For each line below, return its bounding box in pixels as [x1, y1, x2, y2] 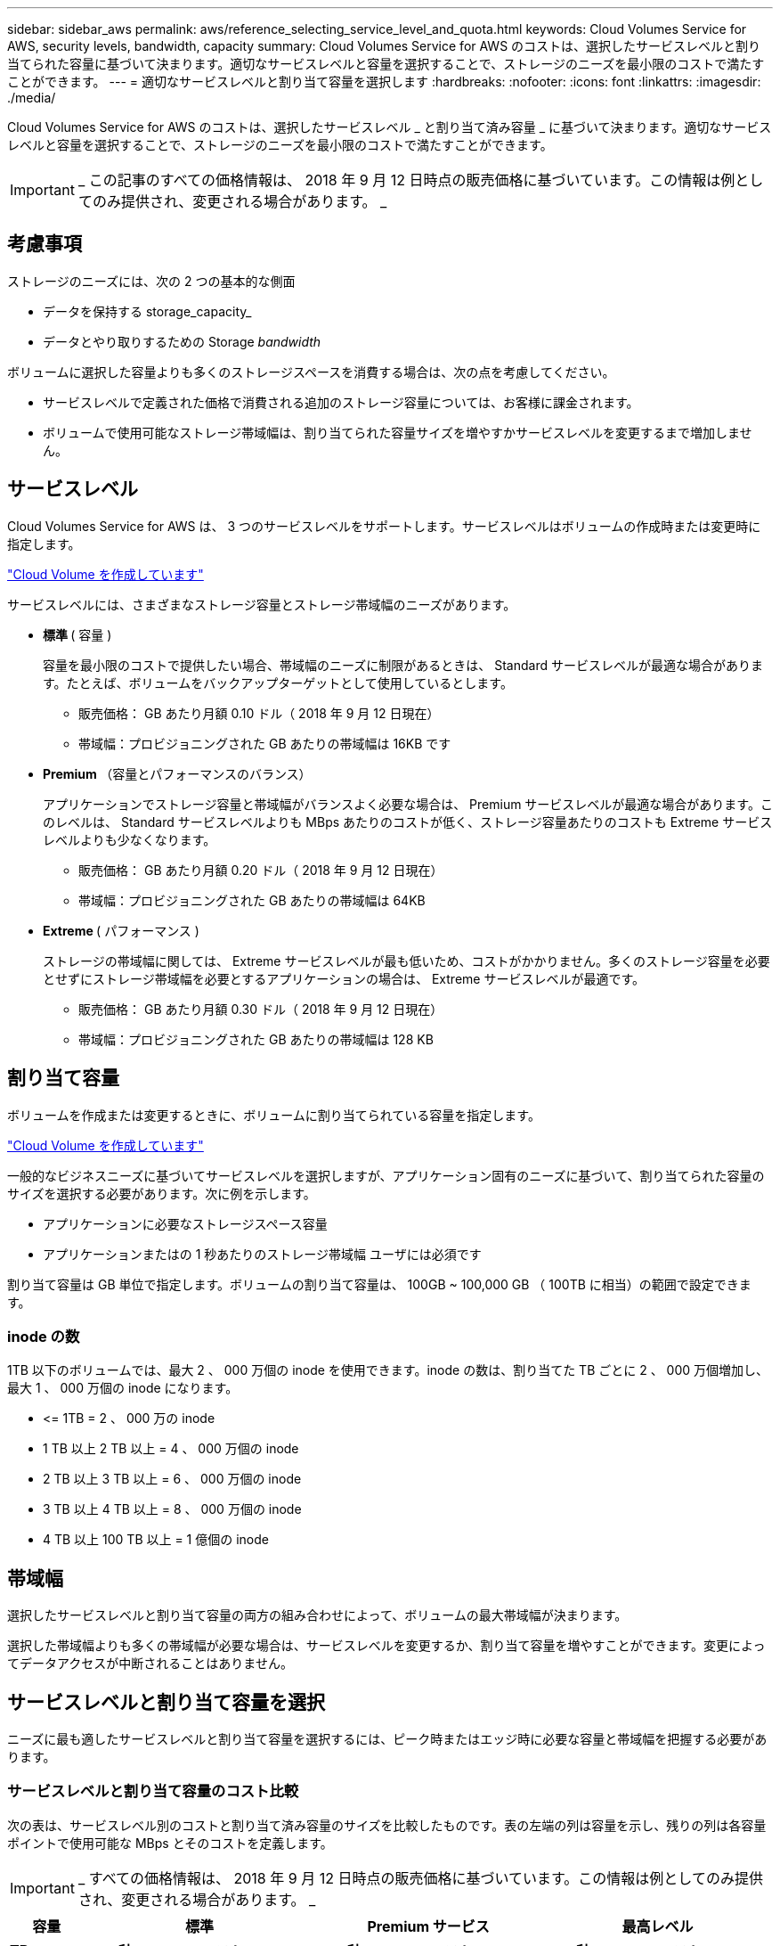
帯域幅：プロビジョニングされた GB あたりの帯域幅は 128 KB [78, 1031, 434, 1047]
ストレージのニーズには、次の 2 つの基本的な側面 [7, 273, 296, 289]
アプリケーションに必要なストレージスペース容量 [43, 1215, 328, 1231]
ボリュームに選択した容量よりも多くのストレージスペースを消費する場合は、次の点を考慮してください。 [7, 364, 615, 380]
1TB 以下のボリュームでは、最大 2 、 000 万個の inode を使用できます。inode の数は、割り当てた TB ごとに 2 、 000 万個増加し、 [7, 1362, 769, 1378]
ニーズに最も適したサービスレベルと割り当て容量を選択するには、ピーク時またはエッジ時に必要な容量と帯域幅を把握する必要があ [7, 1730, 768, 1746]
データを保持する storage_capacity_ [43, 303, 252, 319]
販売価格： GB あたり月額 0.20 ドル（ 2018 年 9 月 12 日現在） [78, 862, 443, 878]
